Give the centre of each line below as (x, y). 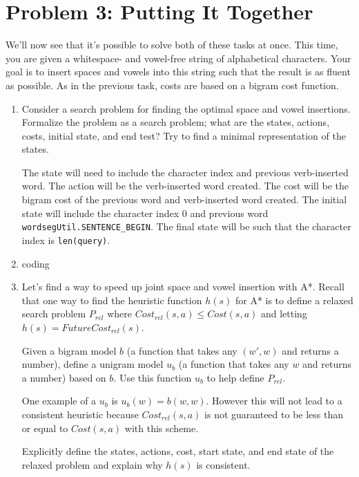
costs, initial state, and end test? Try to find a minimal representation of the (184, 135)
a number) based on (64, 377)
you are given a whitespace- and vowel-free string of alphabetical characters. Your (178, 58)
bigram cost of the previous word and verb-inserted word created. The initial (184, 199)
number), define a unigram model (93, 364)
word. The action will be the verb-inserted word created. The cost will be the (185, 186)
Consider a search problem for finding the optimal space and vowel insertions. (186, 108)
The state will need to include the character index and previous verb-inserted (185, 172)
